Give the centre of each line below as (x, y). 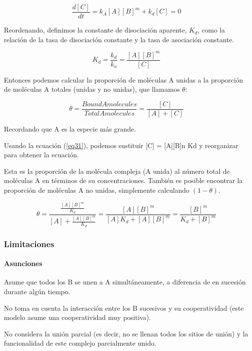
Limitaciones (29, 243)
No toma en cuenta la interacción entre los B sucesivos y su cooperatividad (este (124, 308)
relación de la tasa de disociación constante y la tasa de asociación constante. (119, 39)
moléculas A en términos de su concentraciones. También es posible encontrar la (123, 180)
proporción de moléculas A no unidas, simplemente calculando (97, 190)
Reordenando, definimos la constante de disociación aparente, (95, 30)
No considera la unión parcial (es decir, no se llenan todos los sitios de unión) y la (126, 333)
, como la (211, 30)
